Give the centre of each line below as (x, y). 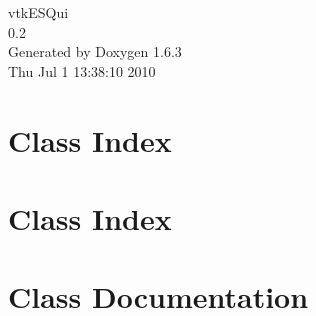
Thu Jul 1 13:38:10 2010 (82, 70)
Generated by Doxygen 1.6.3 (95, 51)
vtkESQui (38, 12)
